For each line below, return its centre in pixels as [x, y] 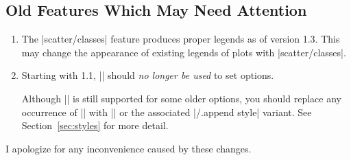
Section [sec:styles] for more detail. [95, 125]
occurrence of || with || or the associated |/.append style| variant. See [167, 112]
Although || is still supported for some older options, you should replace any [181, 98]
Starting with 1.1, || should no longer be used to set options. [148, 75]
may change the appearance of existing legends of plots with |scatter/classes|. [184, 52]
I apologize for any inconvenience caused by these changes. [129, 148]
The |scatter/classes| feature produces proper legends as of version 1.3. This [181, 39]
